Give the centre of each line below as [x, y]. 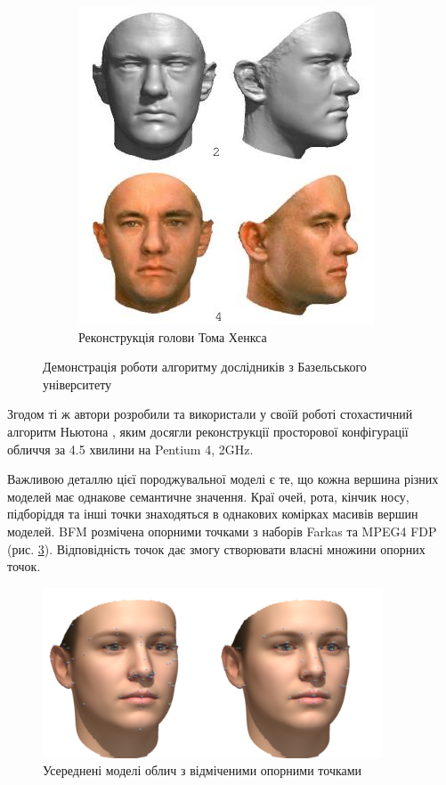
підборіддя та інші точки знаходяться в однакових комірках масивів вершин [213, 514]
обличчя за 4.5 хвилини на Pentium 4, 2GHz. [130, 449]
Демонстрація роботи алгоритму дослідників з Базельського [205, 367]
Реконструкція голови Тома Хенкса [173, 336]
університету [77, 384]
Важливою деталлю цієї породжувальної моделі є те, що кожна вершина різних [223, 479]
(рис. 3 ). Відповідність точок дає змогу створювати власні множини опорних [216, 548]
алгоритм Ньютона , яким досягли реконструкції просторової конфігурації [208, 431]
